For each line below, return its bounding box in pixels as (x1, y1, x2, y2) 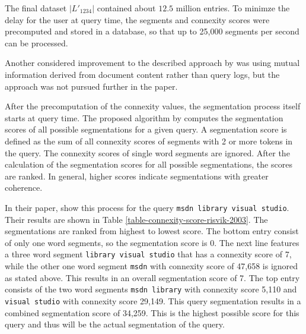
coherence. (5, 181, 43, 194)
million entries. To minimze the (176, 2, 290, 14)
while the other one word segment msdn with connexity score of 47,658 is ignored (5, 260, 298, 272)
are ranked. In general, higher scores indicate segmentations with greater (5, 169, 269, 182)
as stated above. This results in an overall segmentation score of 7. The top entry (5, 271, 300, 283)
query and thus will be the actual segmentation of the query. (5, 318, 225, 330)
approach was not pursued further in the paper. (5, 80, 178, 92)
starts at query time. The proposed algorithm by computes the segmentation (5, 111, 283, 124)
